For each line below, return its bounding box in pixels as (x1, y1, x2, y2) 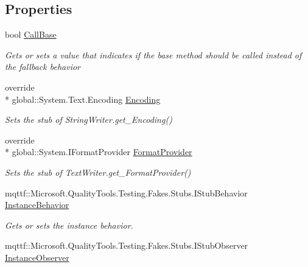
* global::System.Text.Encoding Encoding (5, 92, 161, 105)
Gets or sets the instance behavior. (5, 218, 133, 231)
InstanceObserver (5, 251, 69, 263)
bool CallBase (5, 28, 57, 41)
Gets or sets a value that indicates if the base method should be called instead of (5, 48, 302, 61)
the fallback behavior (5, 60, 80, 73)
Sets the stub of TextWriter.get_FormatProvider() (5, 165, 191, 178)
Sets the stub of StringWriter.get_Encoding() (5, 113, 172, 126)
